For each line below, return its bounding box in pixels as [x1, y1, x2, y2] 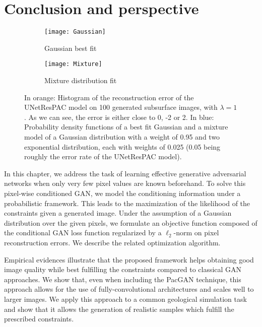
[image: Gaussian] [44, 28, 106, 36]
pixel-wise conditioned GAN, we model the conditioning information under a [4, 187, 241, 198]
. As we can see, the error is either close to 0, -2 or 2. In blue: [24, 111, 214, 122]
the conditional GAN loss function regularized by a [4, 227, 162, 238]
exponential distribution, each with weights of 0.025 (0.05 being [24, 141, 221, 152]
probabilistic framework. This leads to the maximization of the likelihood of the [4, 198, 250, 208]
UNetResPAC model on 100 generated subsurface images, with [24, 102, 218, 112]
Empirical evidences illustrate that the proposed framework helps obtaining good [4, 254, 254, 265]
